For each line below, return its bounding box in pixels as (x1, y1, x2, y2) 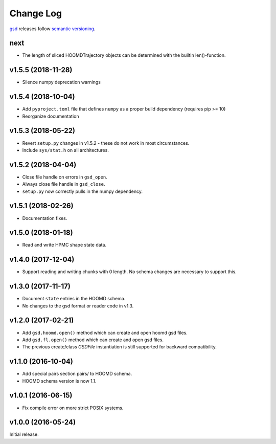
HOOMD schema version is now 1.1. (22, 378, 97, 384)
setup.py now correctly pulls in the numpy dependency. (22, 188, 143, 194)
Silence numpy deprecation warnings (22, 79, 101, 85)
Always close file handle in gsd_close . (22, 181, 105, 187)
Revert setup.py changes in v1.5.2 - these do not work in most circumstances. (22, 140, 190, 146)
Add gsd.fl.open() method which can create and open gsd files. (22, 337, 164, 343)
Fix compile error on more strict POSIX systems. (22, 405, 124, 411)
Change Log (9, 8, 62, 19)
